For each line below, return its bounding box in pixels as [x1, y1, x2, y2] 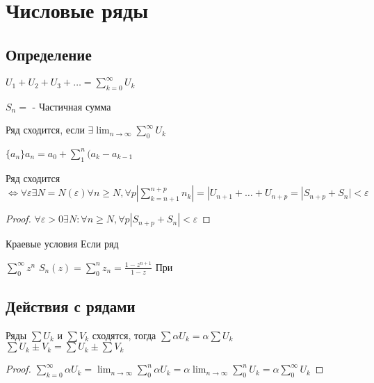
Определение [6, 43, 92, 65]
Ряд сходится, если [6, 122, 85, 137]
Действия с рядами [6, 295, 136, 316]
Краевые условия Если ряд [6, 236, 119, 251]
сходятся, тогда [92, 327, 156, 342]
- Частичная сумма [32, 99, 111, 113]
